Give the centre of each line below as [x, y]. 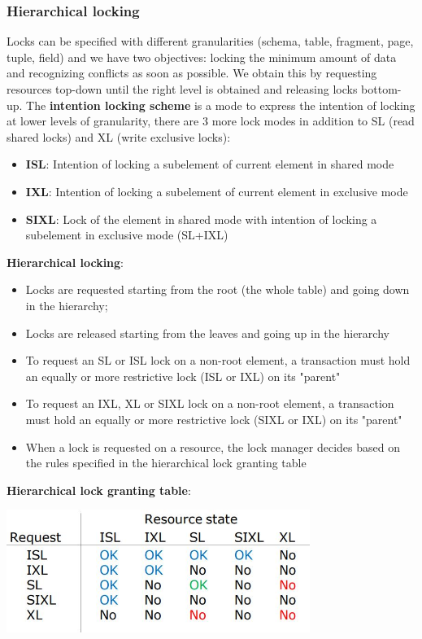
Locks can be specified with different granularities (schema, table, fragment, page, [210, 41]
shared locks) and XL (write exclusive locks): [119, 136]
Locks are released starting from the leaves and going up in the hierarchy [207, 333]
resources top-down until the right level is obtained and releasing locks [182, 89]
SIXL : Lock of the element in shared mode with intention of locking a [201, 219]
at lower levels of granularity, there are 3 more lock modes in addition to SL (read [211, 121]
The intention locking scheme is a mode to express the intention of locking [221, 105]
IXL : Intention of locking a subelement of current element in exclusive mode [217, 191]
